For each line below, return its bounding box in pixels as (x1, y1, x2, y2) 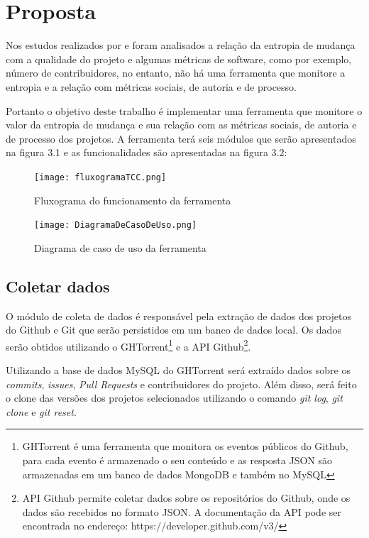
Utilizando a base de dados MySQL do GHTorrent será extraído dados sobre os (6, 363, 351, 378)
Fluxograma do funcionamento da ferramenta (34, 192, 231, 207)
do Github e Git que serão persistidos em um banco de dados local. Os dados (6, 322, 341, 337)
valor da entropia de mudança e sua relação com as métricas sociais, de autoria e (6, 117, 357, 132)
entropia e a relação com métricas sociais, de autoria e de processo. (6, 79, 297, 94)
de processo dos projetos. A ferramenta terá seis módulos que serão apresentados (6, 131, 356, 146)
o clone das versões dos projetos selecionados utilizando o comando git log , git (6, 390, 343, 405)
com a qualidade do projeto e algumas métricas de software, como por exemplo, (6, 51, 352, 66)
